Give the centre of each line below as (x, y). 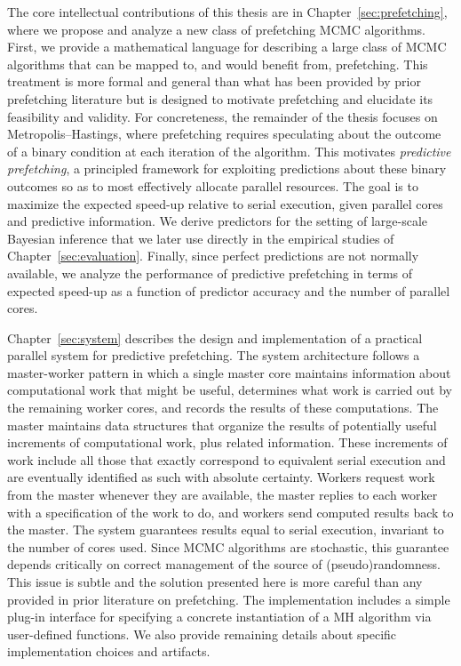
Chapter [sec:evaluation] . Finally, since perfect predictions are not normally (213, 256)
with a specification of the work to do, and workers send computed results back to (230, 512)
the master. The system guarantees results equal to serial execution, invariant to (226, 530)
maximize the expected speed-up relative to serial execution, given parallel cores (225, 203)
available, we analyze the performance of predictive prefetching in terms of (210, 273)
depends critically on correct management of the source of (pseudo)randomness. (224, 564)
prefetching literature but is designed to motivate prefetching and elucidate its (220, 98)
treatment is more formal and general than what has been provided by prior (214, 81)
